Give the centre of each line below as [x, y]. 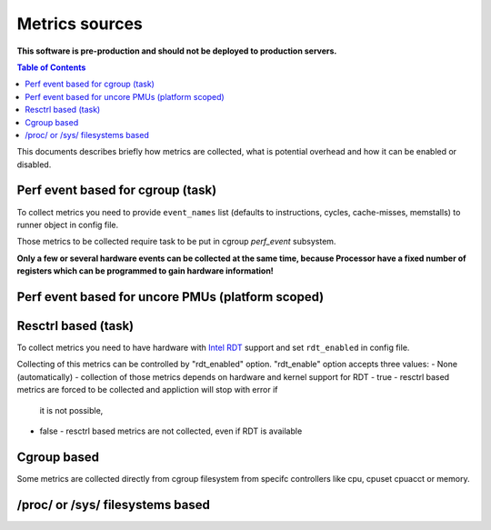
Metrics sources [80, 24]
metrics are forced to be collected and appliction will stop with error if [147, 390]
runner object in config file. [68, 225]
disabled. [34, 165]
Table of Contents [51, 67]
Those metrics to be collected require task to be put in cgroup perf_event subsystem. [176, 242]
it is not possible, [71, 410]
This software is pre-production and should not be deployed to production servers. [177, 51]
